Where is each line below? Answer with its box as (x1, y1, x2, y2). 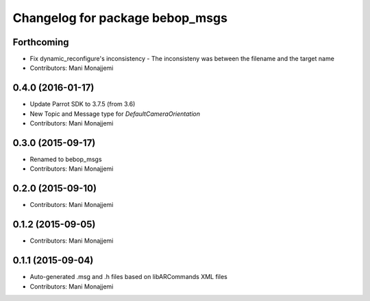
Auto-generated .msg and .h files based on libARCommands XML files (29, 273, 227, 281)
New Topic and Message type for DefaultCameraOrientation (29, 110, 201, 118)
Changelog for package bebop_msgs (12, 10, 227, 25)
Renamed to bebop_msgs (29, 155, 102, 164)
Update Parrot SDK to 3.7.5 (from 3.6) (29, 100, 136, 108)
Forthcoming (12, 36, 69, 48)
